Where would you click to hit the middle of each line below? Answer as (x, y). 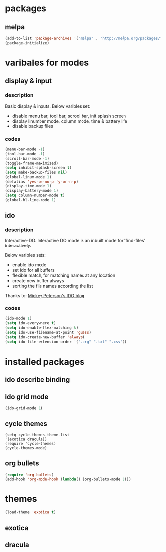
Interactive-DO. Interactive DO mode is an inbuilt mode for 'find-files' (75, 241)
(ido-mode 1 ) (19, 319)
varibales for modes (47, 63)
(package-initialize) (27, 43)
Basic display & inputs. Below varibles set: (48, 106)
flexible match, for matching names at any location (63, 275)
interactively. (18, 245)
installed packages (45, 361)
